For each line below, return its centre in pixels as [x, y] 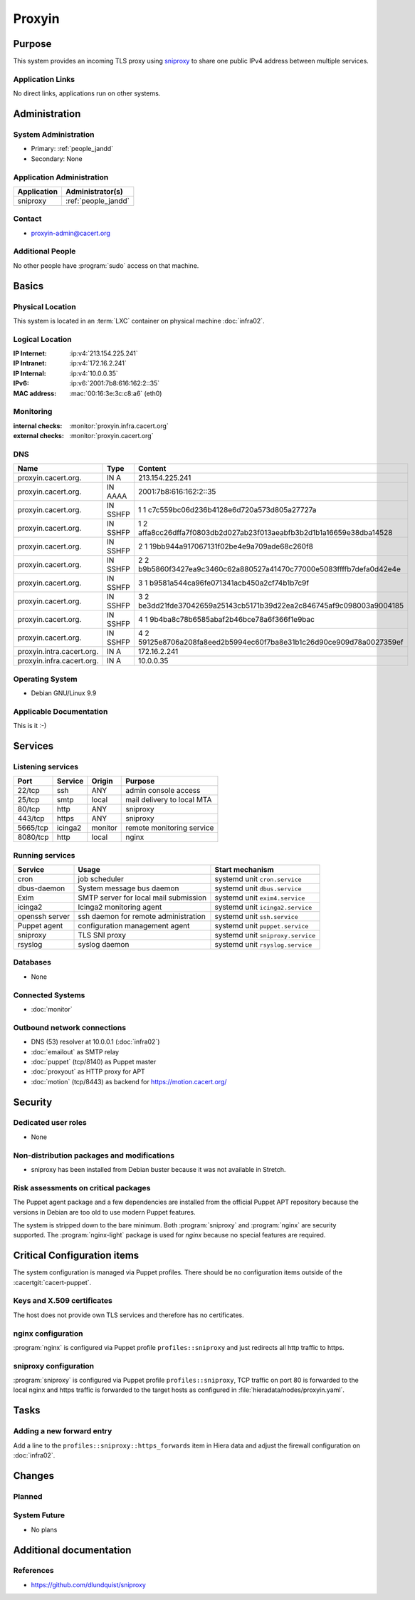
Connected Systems [49, 995]
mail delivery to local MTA [169, 800]
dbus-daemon [41, 888]
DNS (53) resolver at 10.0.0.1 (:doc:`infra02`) [95, 1042]
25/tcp [28, 800]
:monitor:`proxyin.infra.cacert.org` [119, 426]
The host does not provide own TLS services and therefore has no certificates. [129, 1315]
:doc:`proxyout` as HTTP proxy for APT [88, 1071]
